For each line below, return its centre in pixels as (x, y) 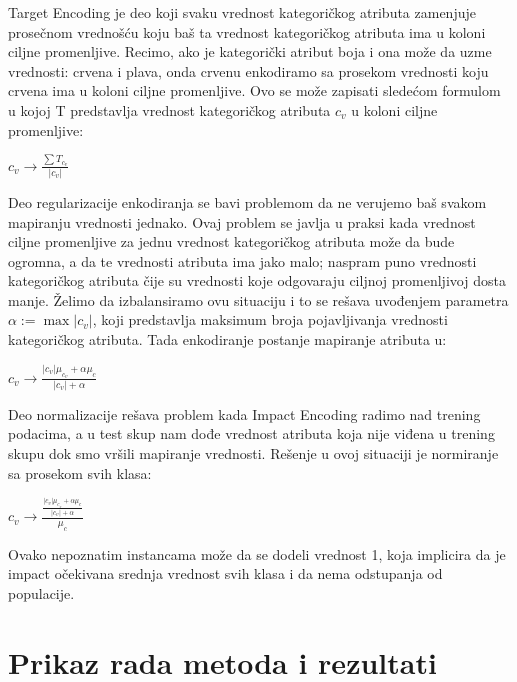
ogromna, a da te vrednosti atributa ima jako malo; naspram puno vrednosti (242, 260)
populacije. (41, 593)
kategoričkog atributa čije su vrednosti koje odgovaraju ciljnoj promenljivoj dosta (257, 280)
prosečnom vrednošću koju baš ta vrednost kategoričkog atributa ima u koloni (247, 31)
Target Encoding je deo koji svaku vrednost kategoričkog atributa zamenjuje (242, 12)
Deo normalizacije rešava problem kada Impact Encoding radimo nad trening (244, 413)
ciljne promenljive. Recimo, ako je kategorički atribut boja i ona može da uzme (250, 51)
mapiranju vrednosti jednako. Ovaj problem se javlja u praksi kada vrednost (242, 221)
